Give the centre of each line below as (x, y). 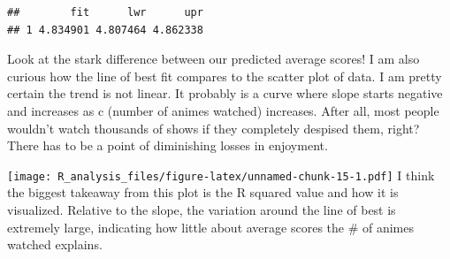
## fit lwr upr (105, 12)
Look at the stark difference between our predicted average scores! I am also (214, 59)
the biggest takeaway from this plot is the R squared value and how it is (203, 192)
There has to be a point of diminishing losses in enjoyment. (168, 145)
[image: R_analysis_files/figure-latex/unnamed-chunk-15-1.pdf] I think (221, 175)
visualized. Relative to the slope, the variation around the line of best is (202, 209)
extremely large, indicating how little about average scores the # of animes (211, 227)
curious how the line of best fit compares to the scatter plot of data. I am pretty (225, 76)
